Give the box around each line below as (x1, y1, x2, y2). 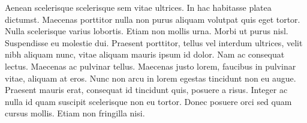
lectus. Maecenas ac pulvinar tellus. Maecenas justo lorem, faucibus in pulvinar (5, 59, 296, 72)
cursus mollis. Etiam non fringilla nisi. (5, 107, 145, 119)
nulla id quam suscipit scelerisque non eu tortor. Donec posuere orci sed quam (5, 95, 292, 107)
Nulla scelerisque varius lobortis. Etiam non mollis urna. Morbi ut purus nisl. (5, 25, 288, 37)
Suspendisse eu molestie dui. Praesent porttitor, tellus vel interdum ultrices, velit (5, 36, 303, 49)
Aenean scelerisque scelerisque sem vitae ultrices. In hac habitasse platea (5, 1, 272, 13)
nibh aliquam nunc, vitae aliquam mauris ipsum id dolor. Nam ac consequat (5, 48, 285, 61)
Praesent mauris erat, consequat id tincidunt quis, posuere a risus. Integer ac (5, 83, 288, 96)
